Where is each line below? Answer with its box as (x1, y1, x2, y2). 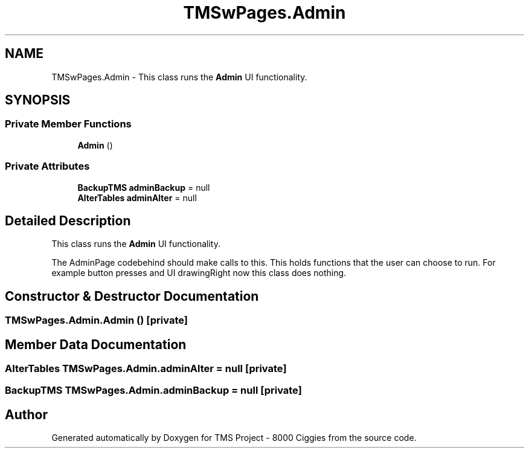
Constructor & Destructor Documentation (5, 288, 259, 304)
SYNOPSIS (5, 92, 71, 108)
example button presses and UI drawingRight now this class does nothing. (51, 268, 347, 278)
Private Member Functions (5, 118, 132, 130)
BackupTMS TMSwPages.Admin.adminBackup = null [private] (5, 384, 302, 397)
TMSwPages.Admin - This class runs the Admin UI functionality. (51, 71, 307, 82)
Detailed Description (5, 213, 131, 228)
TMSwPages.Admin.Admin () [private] (5, 314, 188, 327)
